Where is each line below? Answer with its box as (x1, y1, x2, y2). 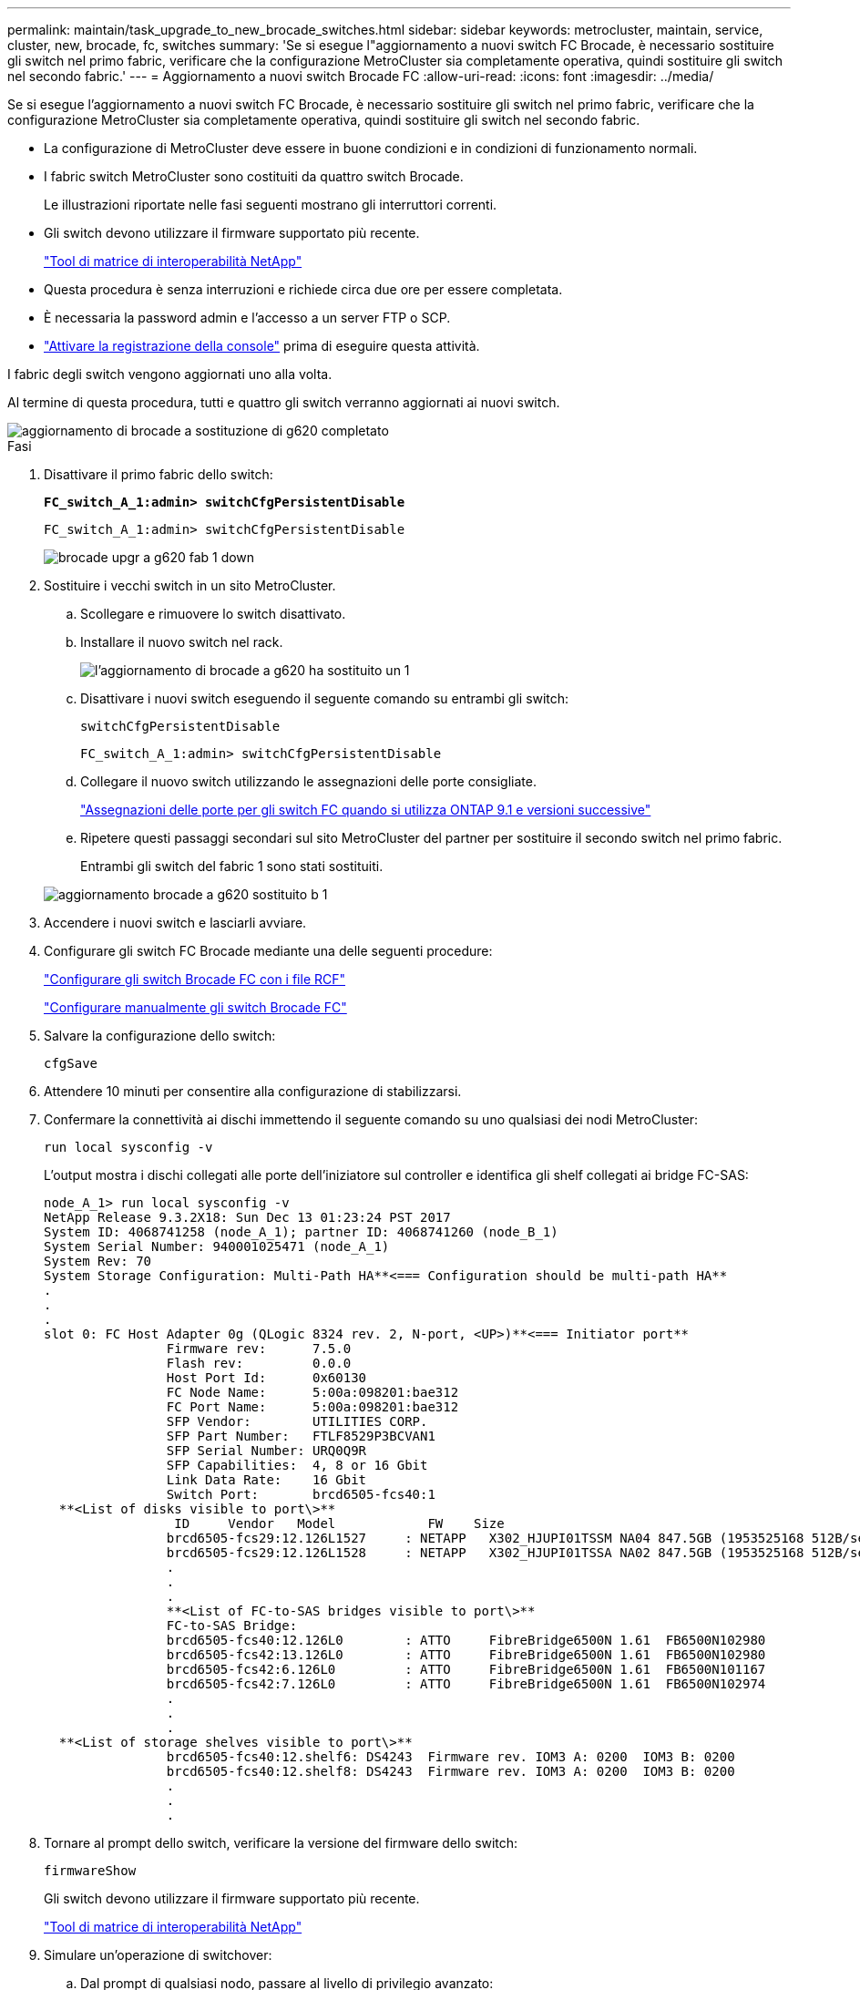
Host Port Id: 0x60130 (166, 1370, 367, 1385)
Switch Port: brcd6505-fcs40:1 (166, 1487, 435, 1502)
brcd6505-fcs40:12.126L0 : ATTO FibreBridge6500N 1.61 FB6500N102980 (166, 1633, 766, 1647)
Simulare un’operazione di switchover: (44, 1947, 272, 1963)
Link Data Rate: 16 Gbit (166, 1472, 367, 1487)
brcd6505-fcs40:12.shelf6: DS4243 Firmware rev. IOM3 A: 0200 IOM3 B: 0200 (166, 1749, 735, 1764)
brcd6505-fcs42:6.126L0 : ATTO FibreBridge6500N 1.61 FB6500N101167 (166, 1662, 766, 1677)
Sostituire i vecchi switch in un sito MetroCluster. (44, 578, 336, 593)
